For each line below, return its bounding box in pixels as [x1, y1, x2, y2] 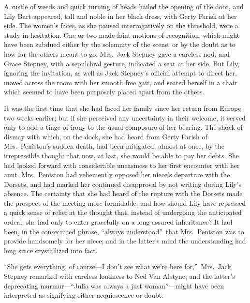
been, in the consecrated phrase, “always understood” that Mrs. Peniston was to [4, 226, 244, 236]
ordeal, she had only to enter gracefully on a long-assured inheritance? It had [4, 217, 233, 227]
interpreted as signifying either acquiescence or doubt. [4, 290, 164, 300]
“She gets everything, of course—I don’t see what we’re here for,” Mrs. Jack [4, 261, 231, 272]
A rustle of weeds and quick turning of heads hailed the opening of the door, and [4, 1, 244, 11]
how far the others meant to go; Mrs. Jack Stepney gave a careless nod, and [4, 48, 230, 59]
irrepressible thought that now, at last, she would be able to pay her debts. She [4, 150, 239, 160]
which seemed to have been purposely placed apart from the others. [4, 87, 205, 97]
